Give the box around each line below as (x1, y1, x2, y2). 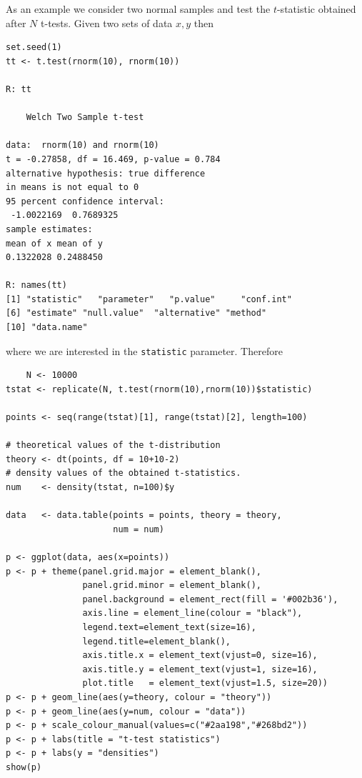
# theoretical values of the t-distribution (6, 440, 221, 451)
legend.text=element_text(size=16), (82, 622, 256, 632)
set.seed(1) (6, 42, 62, 53)
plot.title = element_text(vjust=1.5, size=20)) (82, 678, 328, 689)
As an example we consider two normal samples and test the (6, 1, 271, 16)
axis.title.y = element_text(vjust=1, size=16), (82, 664, 318, 674)
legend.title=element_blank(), (82, 636, 231, 647)
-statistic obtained (276, 1, 356, 16)
